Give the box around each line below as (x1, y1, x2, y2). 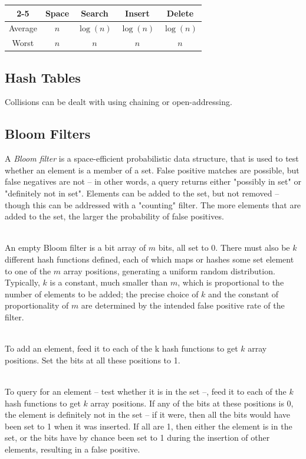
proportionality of (5, 299, 69, 312)
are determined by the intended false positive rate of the (81, 299, 285, 312)
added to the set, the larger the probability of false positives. (5, 210, 224, 222)
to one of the (5, 264, 51, 277)
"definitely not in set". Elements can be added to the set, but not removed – (5, 187, 279, 199)
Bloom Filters (5, 124, 91, 143)
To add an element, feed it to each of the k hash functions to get (5, 342, 238, 355)
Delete (166, 6, 194, 19)
